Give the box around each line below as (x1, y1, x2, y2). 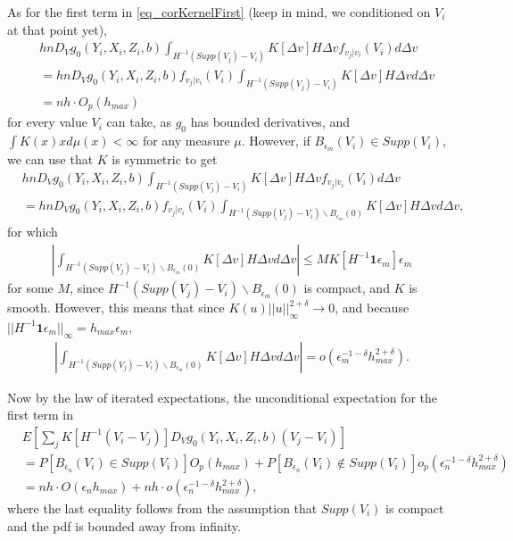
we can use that (7, 150, 94, 169)
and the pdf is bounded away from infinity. (7, 516, 241, 535)
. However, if (241, 131, 310, 150)
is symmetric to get (112, 150, 218, 169)
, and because (335, 298, 410, 317)
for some (7, 279, 54, 297)
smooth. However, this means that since (7, 298, 225, 317)
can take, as (106, 112, 171, 131)
